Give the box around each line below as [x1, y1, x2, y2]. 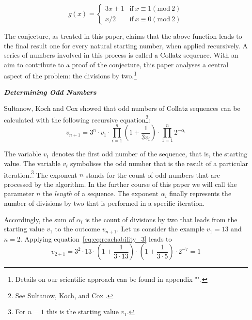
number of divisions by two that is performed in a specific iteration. [4, 198, 205, 208]
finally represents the [169, 188, 232, 198]
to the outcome [55, 224, 100, 234]
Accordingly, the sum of [4, 214, 75, 224]
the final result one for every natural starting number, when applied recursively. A [4, 40, 248, 50]
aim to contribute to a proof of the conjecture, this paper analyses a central [4, 59, 229, 69]
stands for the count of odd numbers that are [85, 169, 220, 180]
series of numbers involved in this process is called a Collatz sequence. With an [4, 50, 238, 60]
